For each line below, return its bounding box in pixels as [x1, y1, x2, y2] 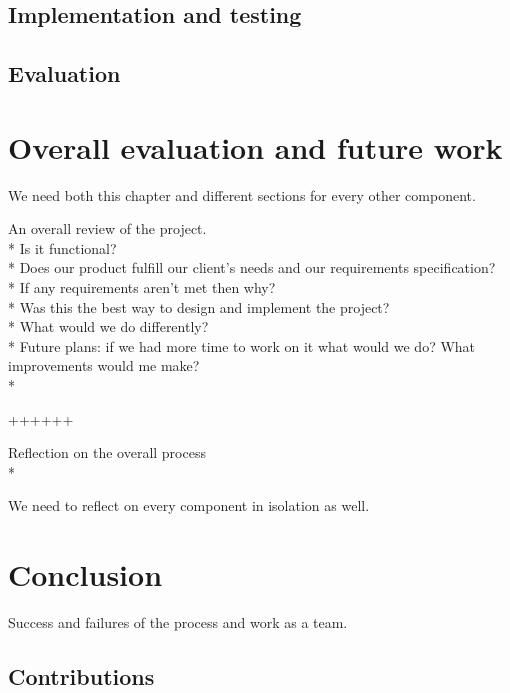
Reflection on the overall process [8, 442, 206, 463]
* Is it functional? [8, 237, 117, 258]
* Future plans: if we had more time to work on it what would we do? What [8, 335, 476, 356]
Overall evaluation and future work [8, 126, 503, 167]
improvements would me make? [8, 355, 200, 376]
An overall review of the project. [8, 218, 207, 239]
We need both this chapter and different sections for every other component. [8, 184, 476, 205]
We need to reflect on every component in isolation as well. [8, 495, 370, 516]
